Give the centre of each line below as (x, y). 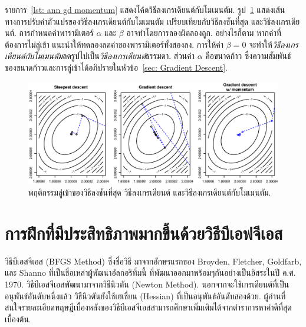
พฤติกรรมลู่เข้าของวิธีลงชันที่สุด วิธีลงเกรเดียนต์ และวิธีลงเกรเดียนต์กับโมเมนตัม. (150, 192)
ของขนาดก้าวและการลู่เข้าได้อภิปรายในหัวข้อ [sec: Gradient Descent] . (116, 67)
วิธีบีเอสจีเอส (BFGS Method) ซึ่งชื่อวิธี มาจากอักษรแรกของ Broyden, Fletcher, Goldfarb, (153, 261)
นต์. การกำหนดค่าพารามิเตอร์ (49, 33)
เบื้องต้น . (18, 318)
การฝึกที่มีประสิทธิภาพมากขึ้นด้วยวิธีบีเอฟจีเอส (144, 232)
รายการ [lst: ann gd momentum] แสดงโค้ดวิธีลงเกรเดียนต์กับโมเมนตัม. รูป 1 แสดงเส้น (145, 9)
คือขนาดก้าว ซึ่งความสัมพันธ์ (248, 56)
